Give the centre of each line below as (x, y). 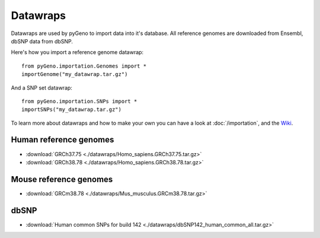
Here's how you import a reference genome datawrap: (77, 52)
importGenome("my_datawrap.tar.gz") (75, 74)
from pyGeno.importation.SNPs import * (79, 101)
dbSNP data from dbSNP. (42, 41)
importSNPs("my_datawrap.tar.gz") (71, 110)
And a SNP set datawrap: (41, 88)
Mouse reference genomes (62, 179)
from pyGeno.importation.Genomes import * (84, 66)
